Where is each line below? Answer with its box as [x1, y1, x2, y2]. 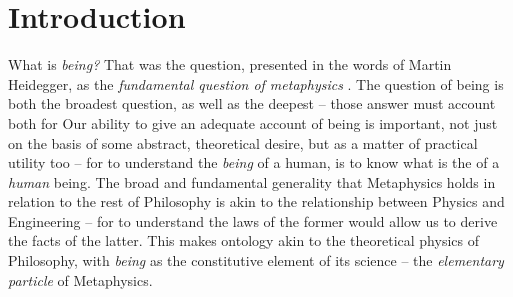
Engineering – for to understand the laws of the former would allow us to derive [8, 210, 498, 231]
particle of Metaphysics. [8, 269, 153, 290]
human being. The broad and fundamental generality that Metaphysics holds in [8, 171, 496, 192]
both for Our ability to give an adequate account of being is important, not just [8, 112, 498, 133]
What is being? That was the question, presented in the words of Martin [8, 54, 452, 75]
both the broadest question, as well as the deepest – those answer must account [8, 93, 496, 114]
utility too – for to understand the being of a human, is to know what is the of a [8, 152, 500, 173]
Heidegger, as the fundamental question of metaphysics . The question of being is [8, 73, 504, 94]
